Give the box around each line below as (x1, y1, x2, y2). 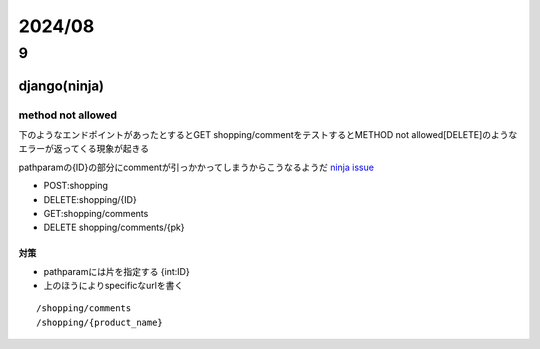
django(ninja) (18, 77, 105, 94)
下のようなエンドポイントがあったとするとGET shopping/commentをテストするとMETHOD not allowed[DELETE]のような (18, 128, 518, 140)
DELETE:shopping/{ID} (43, 193, 137, 205)
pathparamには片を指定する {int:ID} (43, 265, 190, 277)
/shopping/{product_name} (36, 316, 164, 328)
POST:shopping (43, 180, 109, 192)
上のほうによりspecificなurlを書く (43, 280, 184, 292)
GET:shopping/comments (43, 207, 149, 219)
